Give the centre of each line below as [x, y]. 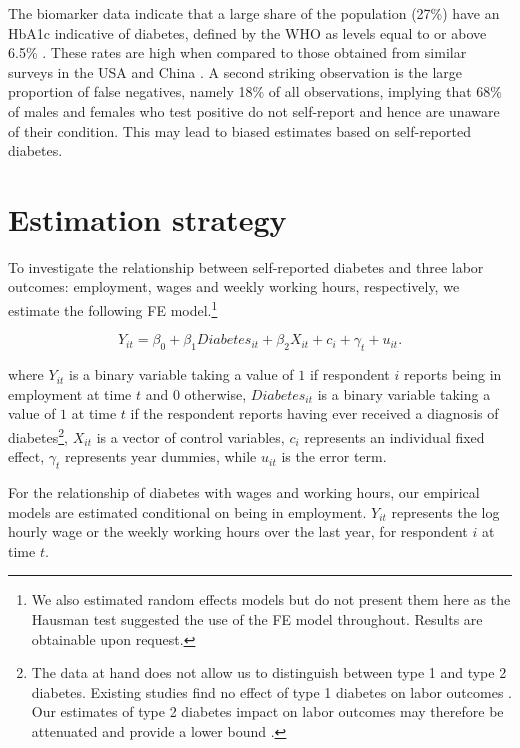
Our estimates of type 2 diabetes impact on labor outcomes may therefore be [267, 711]
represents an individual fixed [394, 436]
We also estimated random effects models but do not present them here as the [271, 599]
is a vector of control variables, [190, 436]
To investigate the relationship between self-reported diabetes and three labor [246, 266]
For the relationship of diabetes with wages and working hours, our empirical [244, 491]
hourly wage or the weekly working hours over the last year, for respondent [238, 531]
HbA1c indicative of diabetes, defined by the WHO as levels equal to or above [247, 32]
